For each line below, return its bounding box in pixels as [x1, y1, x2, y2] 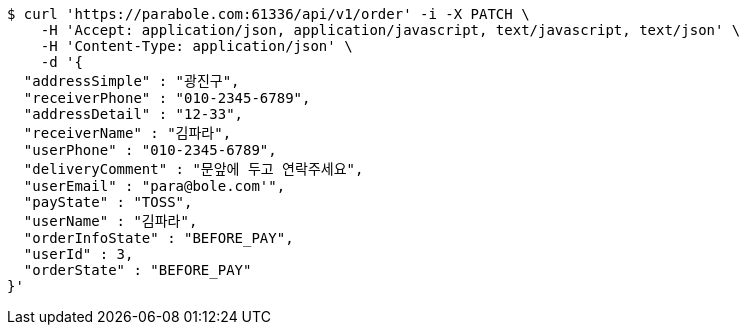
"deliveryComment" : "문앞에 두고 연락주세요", [23, 161, 364, 177]
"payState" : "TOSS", [23, 194, 193, 210]
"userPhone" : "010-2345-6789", [23, 142, 277, 158]
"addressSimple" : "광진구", [23, 73, 240, 89]
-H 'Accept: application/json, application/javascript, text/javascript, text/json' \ [40, 22, 741, 38]
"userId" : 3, [23, 246, 134, 262]
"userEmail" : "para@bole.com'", [23, 178, 286, 194]
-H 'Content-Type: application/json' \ [40, 38, 353, 54]
